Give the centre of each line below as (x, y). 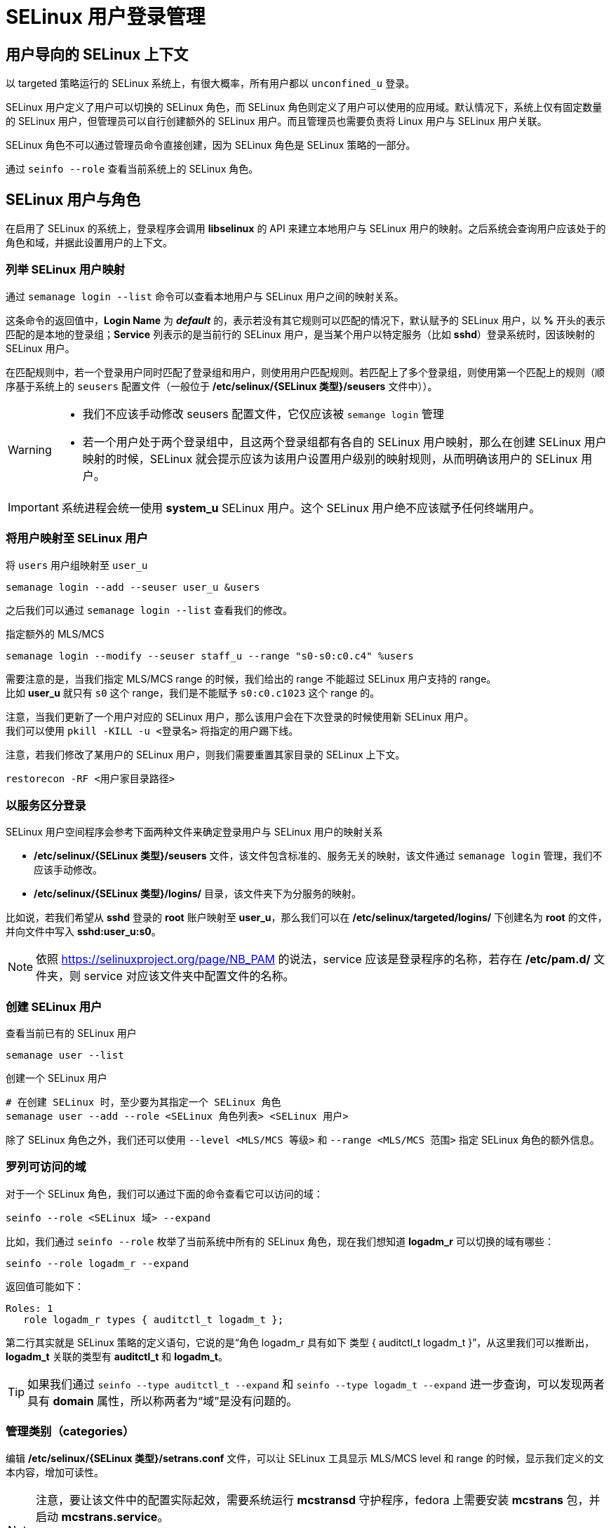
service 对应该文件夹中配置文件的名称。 (189, 976)
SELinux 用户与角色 (73, 199)
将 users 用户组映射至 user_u (77, 565)
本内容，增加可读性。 (55, 1472)
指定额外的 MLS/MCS (55, 634)
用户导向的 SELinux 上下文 (97, 54)
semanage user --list (65, 1055)
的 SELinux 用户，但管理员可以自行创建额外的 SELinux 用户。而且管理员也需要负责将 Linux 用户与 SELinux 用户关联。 (276, 121)
